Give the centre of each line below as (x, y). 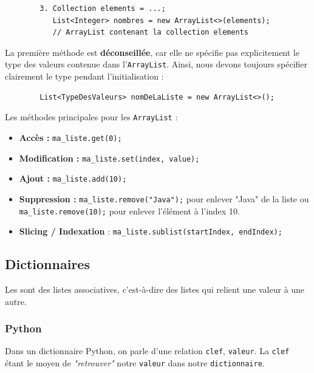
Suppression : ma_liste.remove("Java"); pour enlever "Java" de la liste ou (164, 198)
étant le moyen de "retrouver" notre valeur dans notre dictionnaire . (135, 363)
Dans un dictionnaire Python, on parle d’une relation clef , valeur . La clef (147, 351)
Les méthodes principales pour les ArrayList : (91, 117)
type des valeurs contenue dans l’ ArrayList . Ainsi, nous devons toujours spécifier (156, 64)
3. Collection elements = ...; (103, 9)
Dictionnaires (47, 264)
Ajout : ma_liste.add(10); (73, 178)
